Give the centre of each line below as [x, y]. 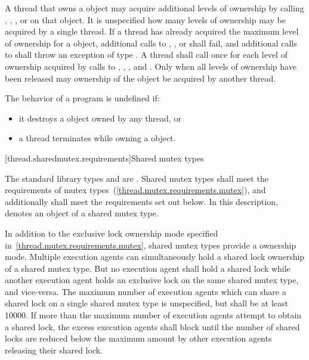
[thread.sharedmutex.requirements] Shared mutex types [104, 158]
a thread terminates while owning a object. [97, 138]
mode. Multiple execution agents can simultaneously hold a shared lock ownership [155, 257]
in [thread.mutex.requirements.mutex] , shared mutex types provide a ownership [151, 245]
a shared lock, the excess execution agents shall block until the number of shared [152, 326]
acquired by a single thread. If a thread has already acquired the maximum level [152, 31]
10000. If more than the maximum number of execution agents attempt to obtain [153, 315]
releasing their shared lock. [54, 350]
